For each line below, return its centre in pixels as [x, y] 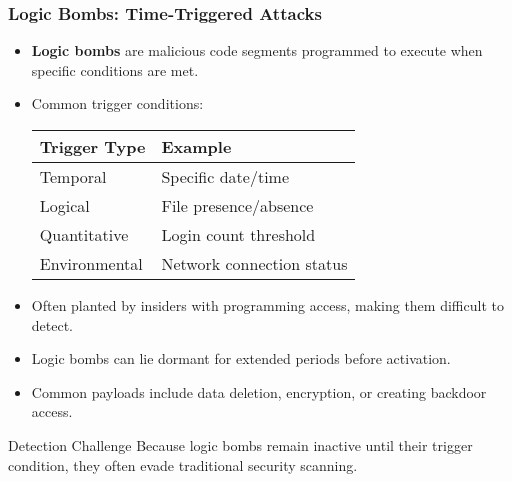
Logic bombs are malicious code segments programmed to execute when [257, 50]
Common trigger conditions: [117, 103]
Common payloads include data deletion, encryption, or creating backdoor [259, 391]
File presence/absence [237, 205]
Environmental [91, 263]
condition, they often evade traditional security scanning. [183, 464]
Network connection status [254, 263]
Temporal [73, 176]
